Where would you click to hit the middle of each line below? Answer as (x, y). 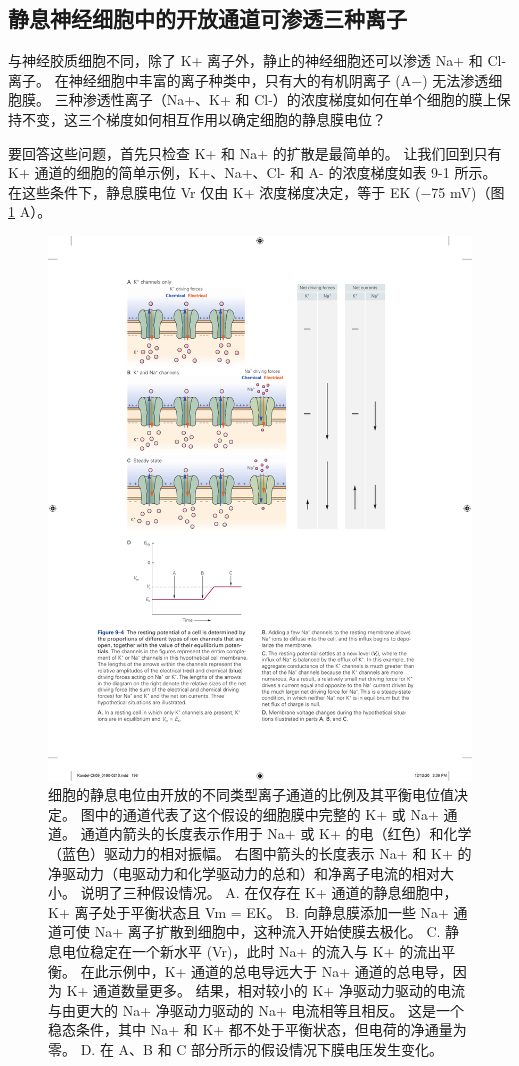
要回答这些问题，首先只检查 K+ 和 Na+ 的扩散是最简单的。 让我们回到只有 (255, 152)
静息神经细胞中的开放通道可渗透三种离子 (207, 18)
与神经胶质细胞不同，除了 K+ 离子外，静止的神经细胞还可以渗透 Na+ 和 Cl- (257, 60)
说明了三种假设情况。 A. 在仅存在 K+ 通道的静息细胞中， (269, 892)
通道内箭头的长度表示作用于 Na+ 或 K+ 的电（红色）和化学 (276, 833)
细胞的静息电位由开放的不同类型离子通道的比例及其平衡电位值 (251, 794)
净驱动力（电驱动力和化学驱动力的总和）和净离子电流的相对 (244, 872)
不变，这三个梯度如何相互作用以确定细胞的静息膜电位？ (203, 118)
